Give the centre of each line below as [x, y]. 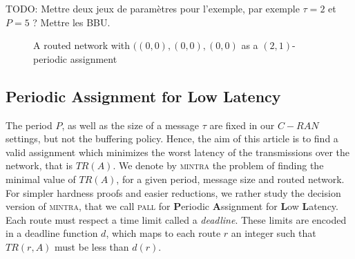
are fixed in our [242, 125]
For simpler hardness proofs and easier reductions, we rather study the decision [173, 192]
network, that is [39, 165]
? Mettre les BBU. [71, 22]
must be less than [92, 246]
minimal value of [41, 179]
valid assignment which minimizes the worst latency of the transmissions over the [178, 152]
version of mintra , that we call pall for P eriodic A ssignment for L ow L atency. [172, 206]
